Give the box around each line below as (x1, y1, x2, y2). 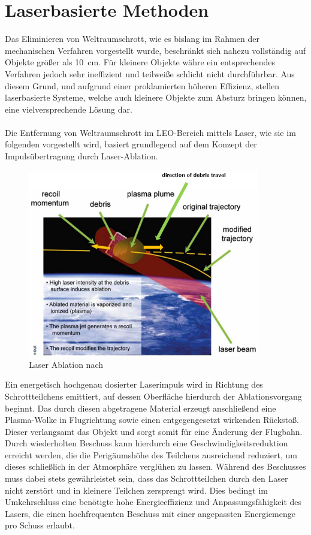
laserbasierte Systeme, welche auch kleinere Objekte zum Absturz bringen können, (5, 91, 307, 104)
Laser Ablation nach (29, 358, 103, 370)
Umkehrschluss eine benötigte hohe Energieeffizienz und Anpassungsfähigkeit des (5, 495, 302, 508)
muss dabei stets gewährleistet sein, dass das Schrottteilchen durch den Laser (5, 472, 288, 485)
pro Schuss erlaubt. (5, 519, 75, 531)
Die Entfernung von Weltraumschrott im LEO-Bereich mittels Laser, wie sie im (5, 126, 296, 138)
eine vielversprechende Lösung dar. (5, 102, 132, 115)
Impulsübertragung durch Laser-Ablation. (5, 150, 158, 162)
